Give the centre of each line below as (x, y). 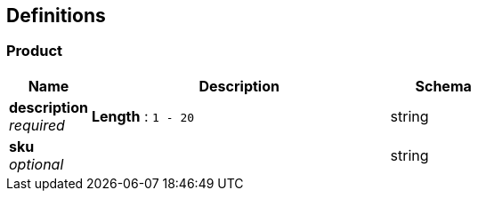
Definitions (56, 16)
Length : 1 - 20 (143, 116)
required (37, 125)
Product (35, 51)
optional (36, 164)
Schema (443, 86)
